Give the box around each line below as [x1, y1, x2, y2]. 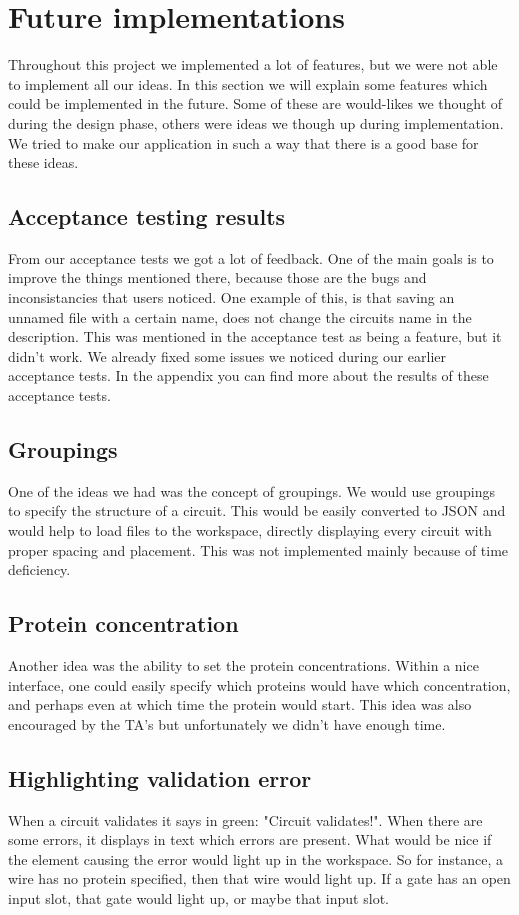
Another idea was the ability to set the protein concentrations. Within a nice [8, 655, 479, 676]
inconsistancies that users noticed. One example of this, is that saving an [8, 287, 455, 308]
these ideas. [8, 152, 79, 173]
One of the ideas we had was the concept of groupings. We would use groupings [8, 480, 495, 501]
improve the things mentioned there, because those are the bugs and [8, 267, 427, 288]
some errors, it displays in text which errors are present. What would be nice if [8, 829, 492, 850]
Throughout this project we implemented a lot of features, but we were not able [8, 54, 498, 75]
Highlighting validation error [8, 762, 312, 793]
